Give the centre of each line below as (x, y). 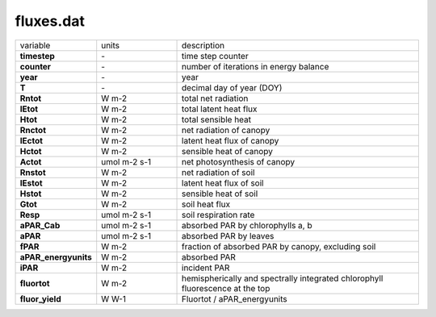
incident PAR (206, 268)
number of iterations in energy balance (256, 66)
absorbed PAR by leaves (228, 236)
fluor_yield (40, 298)
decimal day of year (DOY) (232, 87)
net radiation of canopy (226, 130)
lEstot (31, 183)
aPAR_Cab (40, 225)
